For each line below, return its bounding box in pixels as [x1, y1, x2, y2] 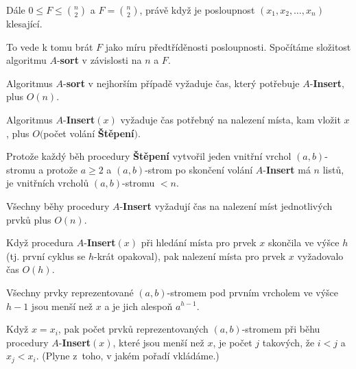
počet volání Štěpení [43, 126, 134, 140]
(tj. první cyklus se [6, 248, 86, 263]
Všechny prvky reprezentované [6, 285, 134, 299]
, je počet [213, 335, 252, 349]
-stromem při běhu [241, 322, 320, 336]
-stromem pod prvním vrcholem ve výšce [167, 285, 338, 299]
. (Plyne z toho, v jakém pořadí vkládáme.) [36, 348, 219, 363]
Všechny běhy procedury [6, 198, 110, 213]
